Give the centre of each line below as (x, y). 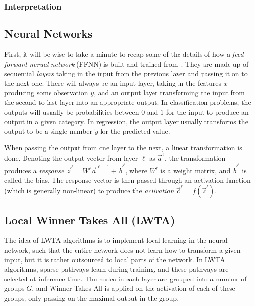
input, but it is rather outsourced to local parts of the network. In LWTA (115, 259)
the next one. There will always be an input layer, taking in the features (113, 83)
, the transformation (195, 158)
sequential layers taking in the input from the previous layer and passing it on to (126, 73)
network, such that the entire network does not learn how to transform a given (123, 250)
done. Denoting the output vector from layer (71, 158)
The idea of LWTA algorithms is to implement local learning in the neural (116, 240)
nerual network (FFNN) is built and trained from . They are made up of (139, 64)
